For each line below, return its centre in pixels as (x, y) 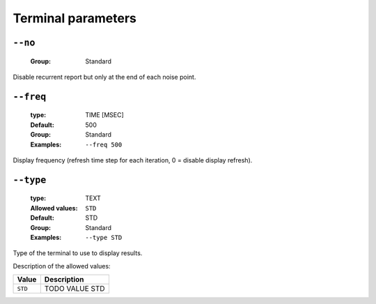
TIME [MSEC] (105, 115)
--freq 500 (104, 144)
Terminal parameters (75, 18)
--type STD (104, 237)
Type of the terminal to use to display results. (78, 253)
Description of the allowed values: (62, 266)
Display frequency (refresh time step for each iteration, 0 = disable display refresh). (133, 160)
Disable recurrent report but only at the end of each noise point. (104, 77)
